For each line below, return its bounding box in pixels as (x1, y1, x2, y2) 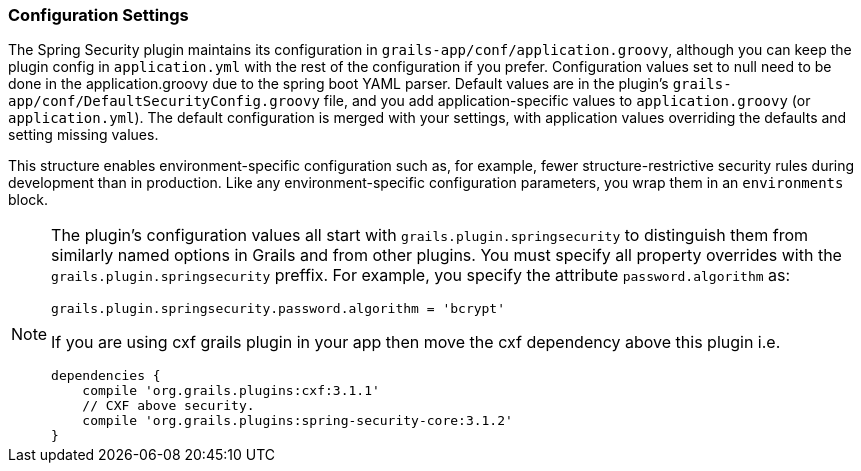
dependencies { (51, 368, 161, 384)
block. (8, 191, 49, 209)
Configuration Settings (8, 5, 189, 25)
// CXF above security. (82, 398, 255, 414)
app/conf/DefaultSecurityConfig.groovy (8, 93, 320, 110)
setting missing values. (8, 126, 159, 144)
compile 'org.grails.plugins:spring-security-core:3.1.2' (82, 413, 513, 429)
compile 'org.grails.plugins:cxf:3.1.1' (82, 383, 380, 399)
